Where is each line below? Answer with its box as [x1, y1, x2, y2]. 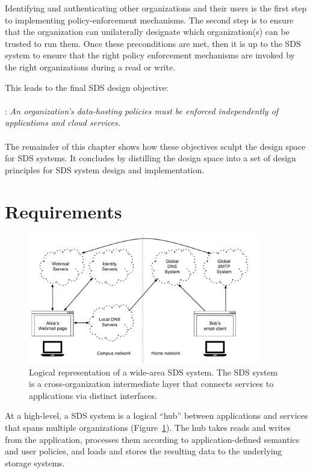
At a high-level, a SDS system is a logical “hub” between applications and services [5, 409, 308, 422]
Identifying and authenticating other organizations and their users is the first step [5, 2, 307, 14]
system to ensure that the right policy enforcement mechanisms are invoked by [5, 49, 295, 61]
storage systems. [5, 456, 65, 469]
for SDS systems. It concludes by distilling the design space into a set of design [5, 152, 296, 164]
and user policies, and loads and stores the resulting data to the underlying [5, 445, 282, 457]
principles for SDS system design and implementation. [5, 163, 205, 176]
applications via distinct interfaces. [29, 389, 158, 401]
